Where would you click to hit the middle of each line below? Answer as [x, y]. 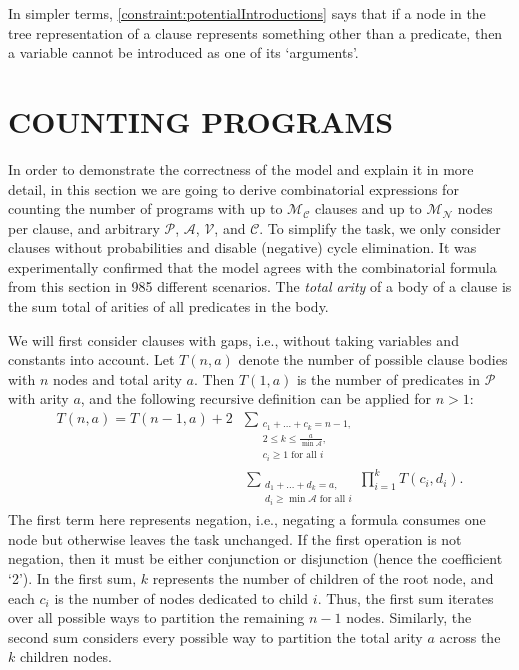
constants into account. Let [91, 359]
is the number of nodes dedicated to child [181, 597]
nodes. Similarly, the [409, 617]
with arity [38, 398]
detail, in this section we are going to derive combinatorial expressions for [233, 188]
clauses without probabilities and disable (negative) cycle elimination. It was [242, 247]
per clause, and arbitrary [84, 227]
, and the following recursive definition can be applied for [256, 398]
